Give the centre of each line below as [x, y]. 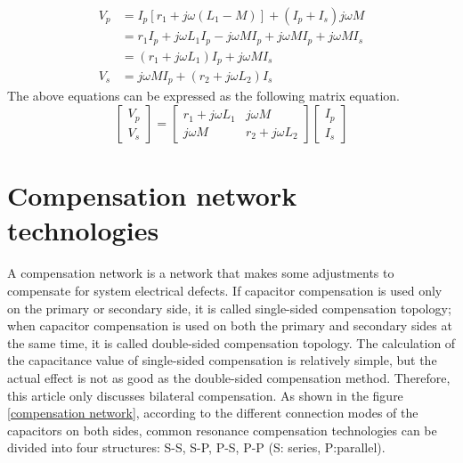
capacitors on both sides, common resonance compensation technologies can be [222, 430]
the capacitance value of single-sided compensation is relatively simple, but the [222, 360]
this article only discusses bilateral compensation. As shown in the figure [205, 395]
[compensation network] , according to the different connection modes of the [213, 413]
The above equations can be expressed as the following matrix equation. [203, 96]
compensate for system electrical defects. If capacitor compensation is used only [225, 290]
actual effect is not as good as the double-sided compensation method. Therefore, [229, 377]
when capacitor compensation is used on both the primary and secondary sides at [230, 325]
